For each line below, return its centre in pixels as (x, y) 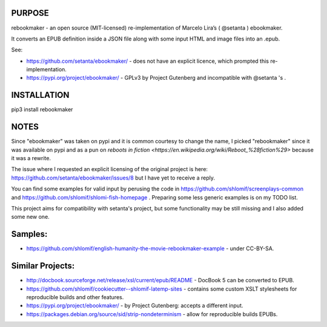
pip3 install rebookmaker (42, 109)
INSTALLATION (40, 95)
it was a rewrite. (31, 158)
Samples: (29, 234)
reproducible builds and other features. (75, 297)
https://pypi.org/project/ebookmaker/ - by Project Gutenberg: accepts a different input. (135, 306)
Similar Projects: (43, 266)
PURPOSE (30, 13)
